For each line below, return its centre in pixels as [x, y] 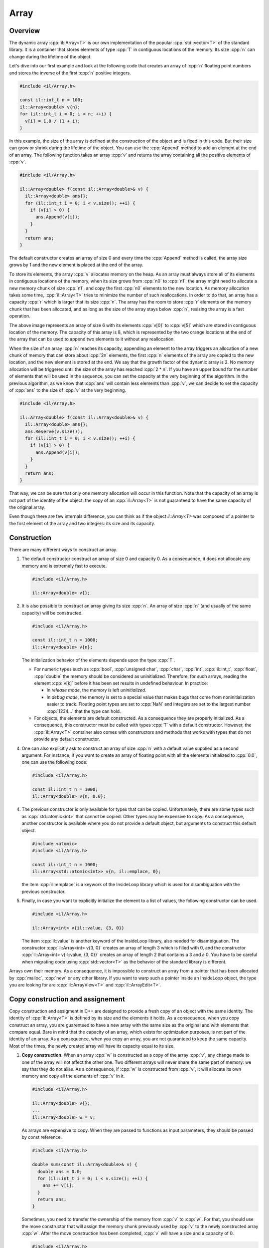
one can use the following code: [55, 762]
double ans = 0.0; [60, 1171]
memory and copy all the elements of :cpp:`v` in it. [73, 1076]
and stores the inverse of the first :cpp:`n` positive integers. [70, 73]
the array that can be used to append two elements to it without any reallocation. [92, 339]
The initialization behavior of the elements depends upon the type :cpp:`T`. [98, 660]
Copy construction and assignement [67, 999]
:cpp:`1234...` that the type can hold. [84, 711]
